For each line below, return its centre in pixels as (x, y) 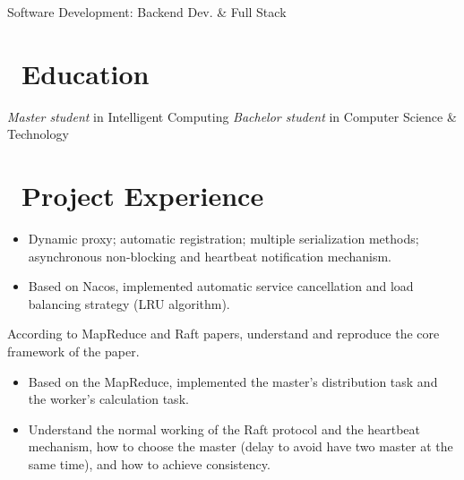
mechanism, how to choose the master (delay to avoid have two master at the (241, 446)
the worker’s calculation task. (108, 399)
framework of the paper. (73, 351)
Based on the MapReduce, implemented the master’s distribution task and (233, 381)
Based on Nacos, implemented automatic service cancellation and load (221, 286)
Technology (38, 134)
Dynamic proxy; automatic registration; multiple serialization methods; (223, 239)
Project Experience (143, 196)
